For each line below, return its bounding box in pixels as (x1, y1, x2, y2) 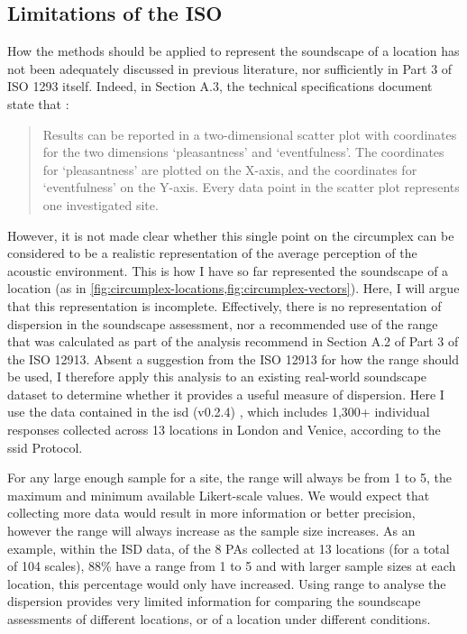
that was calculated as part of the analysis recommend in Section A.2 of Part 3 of (7, 332, 459, 351)
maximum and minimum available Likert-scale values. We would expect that (7, 485, 430, 504)
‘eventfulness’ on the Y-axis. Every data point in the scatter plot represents (42, 178, 460, 197)
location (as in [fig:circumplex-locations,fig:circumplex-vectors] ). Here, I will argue (7, 279, 460, 298)
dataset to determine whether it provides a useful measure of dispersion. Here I (7, 384, 444, 403)
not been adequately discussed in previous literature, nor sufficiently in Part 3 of (7, 59, 453, 78)
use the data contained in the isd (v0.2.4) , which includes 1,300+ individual (7, 402, 430, 421)
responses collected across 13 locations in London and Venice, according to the (7, 420, 441, 439)
